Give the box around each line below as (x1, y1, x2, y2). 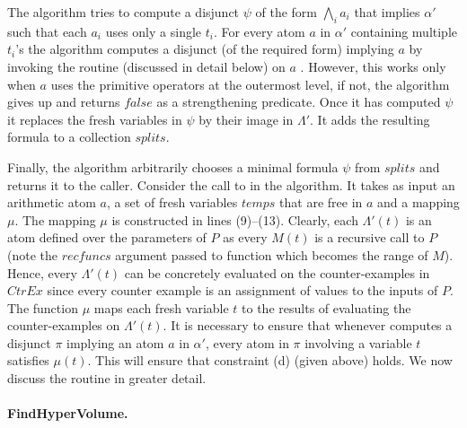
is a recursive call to (314, 228, 425, 247)
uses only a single (105, 22, 202, 40)
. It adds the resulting (310, 109, 430, 128)
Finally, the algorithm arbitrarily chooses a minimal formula (7, 157, 339, 176)
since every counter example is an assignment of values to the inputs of (47, 281, 438, 300)
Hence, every (7, 263, 77, 282)
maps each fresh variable (93, 298, 229, 317)
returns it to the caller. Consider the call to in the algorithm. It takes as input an (7, 175, 455, 194)
